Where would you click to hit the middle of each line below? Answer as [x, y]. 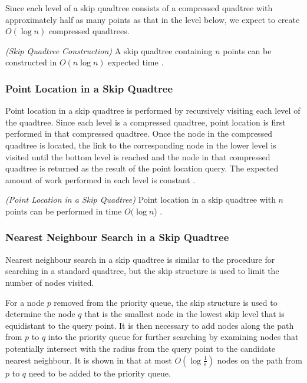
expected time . [136, 62]
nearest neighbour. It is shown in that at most [89, 360]
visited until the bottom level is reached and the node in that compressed [138, 156]
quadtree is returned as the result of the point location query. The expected [142, 168]
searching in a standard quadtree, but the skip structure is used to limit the [142, 271]
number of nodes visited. [50, 282]
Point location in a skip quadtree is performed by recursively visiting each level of [153, 110]
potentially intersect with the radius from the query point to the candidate [141, 348]
